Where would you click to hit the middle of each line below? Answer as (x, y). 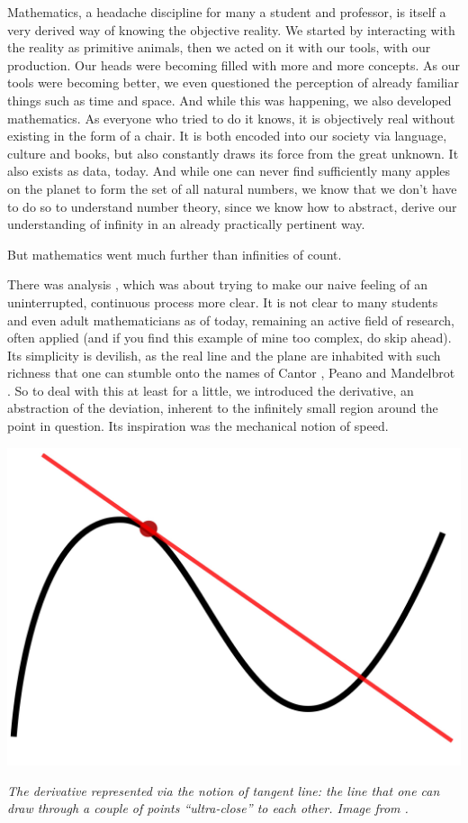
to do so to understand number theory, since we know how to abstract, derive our (232, 206)
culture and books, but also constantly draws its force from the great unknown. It (233, 153)
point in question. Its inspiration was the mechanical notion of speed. (198, 426)
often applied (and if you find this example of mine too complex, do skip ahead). (229, 338)
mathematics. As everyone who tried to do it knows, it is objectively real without (231, 118)
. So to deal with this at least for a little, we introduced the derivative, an (211, 390)
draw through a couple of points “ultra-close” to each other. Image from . (208, 808)
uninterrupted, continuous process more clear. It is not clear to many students (223, 302)
